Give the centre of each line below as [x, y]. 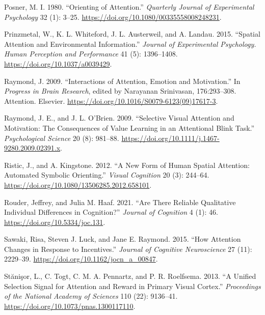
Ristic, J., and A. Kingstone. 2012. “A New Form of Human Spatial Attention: [127, 165]
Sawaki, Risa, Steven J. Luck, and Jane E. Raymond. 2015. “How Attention [123, 239]
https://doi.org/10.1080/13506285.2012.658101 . [78, 184]
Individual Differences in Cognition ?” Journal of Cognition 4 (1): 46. [111, 212]
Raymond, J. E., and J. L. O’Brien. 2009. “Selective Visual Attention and [119, 118]
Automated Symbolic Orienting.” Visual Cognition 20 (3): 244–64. [107, 175]
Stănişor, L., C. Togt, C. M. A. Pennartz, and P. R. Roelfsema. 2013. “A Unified [130, 276]
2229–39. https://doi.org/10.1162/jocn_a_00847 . [81, 259]
